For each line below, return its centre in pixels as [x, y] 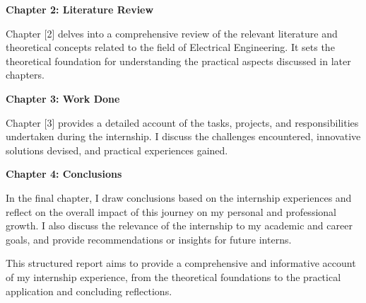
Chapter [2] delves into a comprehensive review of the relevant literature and [172, 33]
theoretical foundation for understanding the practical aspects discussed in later [178, 61]
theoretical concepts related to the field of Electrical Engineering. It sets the [170, 47]
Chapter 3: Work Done [63, 98]
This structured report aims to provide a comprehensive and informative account [181, 263]
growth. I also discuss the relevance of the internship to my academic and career [179, 225]
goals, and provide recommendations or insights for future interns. [149, 239]
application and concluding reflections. [89, 291]
